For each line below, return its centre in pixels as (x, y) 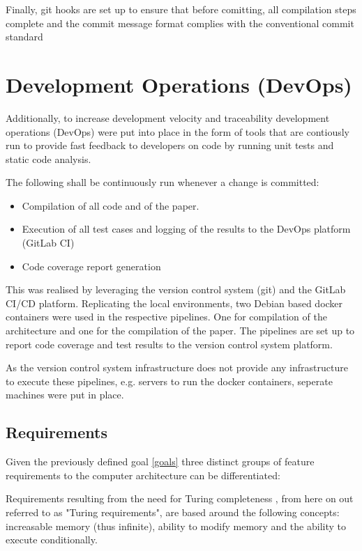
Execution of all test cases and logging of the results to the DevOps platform (186, 229)
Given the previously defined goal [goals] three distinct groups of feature (160, 461)
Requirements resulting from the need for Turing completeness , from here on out (180, 498)
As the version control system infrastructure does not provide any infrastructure (177, 367)
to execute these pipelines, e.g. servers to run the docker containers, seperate (169, 381)
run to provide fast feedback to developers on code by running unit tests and (170, 145)
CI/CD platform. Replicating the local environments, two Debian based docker (174, 303)
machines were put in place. (65, 395)
